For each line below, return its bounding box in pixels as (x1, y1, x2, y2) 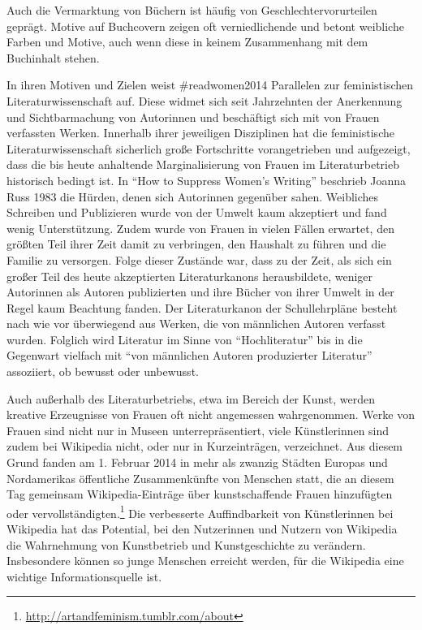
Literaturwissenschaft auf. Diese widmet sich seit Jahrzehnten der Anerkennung (6, 92, 403, 109)
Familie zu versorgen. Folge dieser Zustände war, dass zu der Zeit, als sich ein (6, 251, 392, 268)
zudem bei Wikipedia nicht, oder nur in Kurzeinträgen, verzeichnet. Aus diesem (6, 438, 403, 455)
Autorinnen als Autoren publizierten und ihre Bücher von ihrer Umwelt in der (6, 283, 394, 300)
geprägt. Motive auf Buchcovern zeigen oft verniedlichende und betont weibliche (6, 17, 404, 34)
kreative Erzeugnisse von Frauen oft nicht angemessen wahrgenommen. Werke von (6, 406, 415, 423)
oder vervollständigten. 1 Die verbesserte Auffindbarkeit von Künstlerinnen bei (6, 502, 394, 521)
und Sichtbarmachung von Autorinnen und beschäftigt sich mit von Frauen (6, 108, 380, 125)
